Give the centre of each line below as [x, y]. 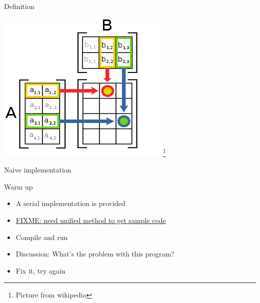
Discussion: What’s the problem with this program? [95, 254]
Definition [19, 6]
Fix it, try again [40, 270]
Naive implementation [38, 170]
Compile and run [42, 237]
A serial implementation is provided [70, 203]
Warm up [18, 186]
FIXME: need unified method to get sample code [91, 220]
